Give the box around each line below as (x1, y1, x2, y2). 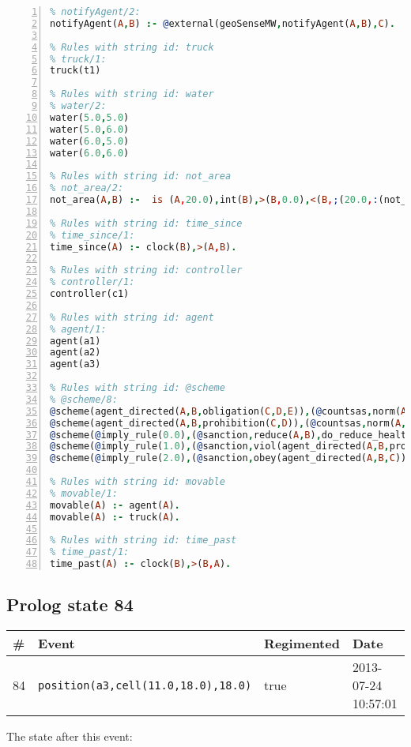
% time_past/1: (50, 546, 130, 558)
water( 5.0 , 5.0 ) (50, 111, 130, 123)
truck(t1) (50, 65, 101, 77)
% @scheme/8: (50, 393, 118, 405)
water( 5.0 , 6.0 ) (50, 123, 130, 135)
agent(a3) (50, 358, 101, 370)
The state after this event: (6, 728, 133, 745)
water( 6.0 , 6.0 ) (50, 147, 130, 159)
